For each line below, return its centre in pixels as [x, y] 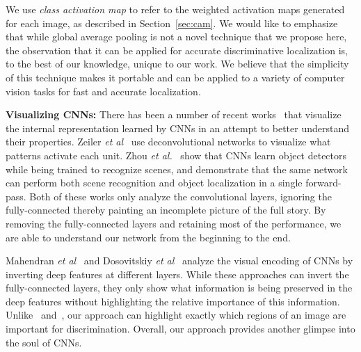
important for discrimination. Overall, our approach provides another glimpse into [180, 329]
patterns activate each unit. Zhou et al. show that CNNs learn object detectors [176, 155]
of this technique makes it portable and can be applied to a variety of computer [175, 77]
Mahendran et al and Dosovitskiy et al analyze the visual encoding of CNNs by [179, 261]
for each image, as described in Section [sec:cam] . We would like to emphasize [172, 23]
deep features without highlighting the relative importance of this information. [173, 301]
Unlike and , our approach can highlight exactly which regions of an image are [176, 315]
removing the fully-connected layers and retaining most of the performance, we [174, 223]
